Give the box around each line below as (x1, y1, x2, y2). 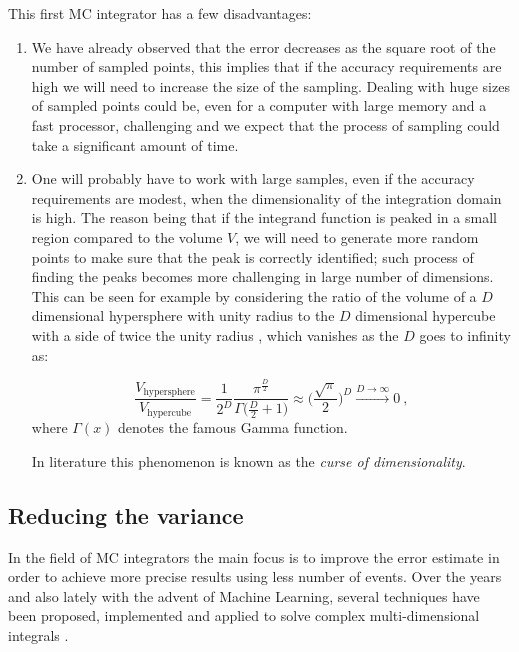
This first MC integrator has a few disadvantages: (8, 3, 312, 23)
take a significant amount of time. (31, 134, 239, 155)
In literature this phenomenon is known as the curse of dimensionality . (31, 450, 466, 471)
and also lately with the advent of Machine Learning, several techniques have (8, 585, 480, 606)
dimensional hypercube (355, 305, 496, 326)
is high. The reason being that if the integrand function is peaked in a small (31, 207, 497, 228)
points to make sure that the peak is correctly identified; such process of (31, 246, 474, 267)
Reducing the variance (8, 499, 244, 530)
